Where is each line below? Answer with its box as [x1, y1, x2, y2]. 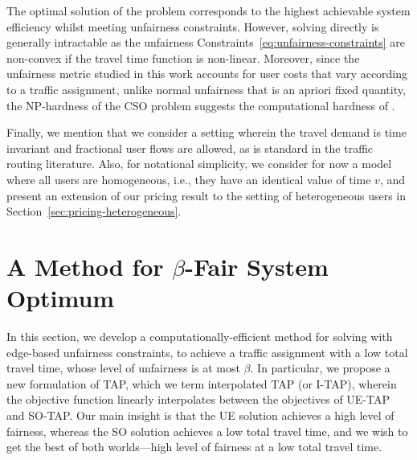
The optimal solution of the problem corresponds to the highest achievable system [6, 2, 411, 18]
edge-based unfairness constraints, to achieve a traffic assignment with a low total [6, 343, 408, 360]
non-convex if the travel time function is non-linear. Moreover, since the [6, 49, 360, 66]
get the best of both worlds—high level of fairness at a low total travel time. [6, 438, 382, 455]
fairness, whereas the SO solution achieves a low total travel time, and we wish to [6, 422, 408, 439]
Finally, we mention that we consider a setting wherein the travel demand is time [6, 124, 407, 141]
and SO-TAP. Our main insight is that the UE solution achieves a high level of [6, 407, 395, 423]
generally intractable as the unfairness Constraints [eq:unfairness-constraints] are [6, 34, 406, 51]
